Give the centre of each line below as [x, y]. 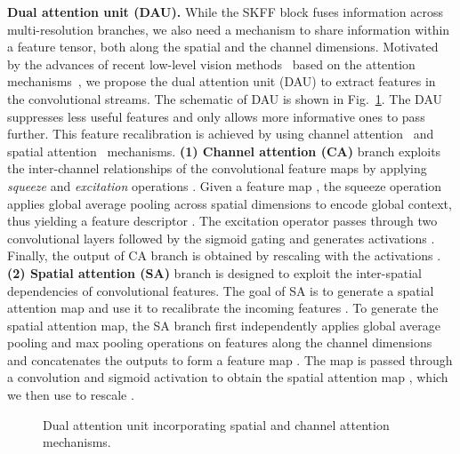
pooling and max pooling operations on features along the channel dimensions [220, 342]
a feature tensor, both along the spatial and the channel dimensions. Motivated [223, 47]
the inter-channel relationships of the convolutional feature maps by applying [217, 168]
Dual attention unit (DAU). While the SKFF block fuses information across [226, 12]
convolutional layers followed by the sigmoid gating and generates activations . [221, 238]
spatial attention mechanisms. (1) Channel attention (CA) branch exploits [224, 151]
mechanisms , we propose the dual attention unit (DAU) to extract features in [222, 81]
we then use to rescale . [71, 395]
